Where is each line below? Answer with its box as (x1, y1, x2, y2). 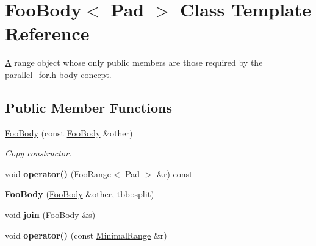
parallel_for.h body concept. (5, 68, 112, 80)
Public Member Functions (5, 97, 172, 116)
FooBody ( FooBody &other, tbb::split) (5, 188, 154, 200)
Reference (5, 21, 90, 46)
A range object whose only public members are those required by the (5, 56, 263, 69)
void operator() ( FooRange (5, 167, 111, 180)
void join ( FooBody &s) (5, 208, 96, 221)
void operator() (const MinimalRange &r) (5, 228, 167, 241)
